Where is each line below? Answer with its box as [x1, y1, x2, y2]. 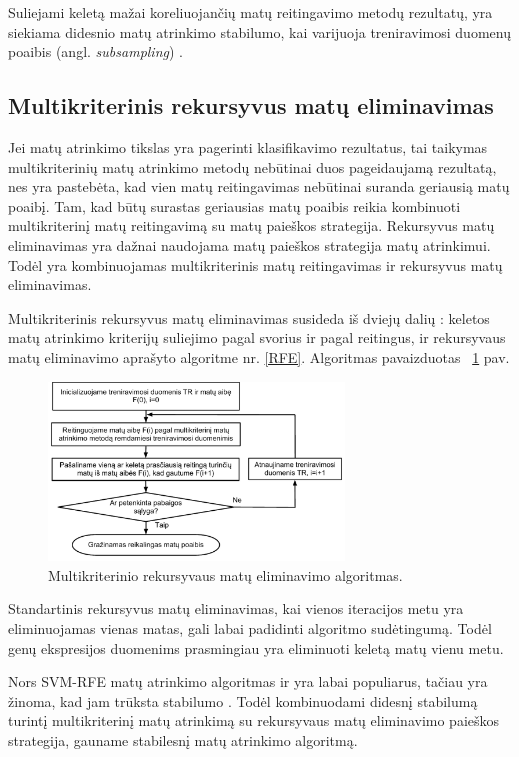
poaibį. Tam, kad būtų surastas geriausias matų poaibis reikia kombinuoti [8, 195, 461, 216]
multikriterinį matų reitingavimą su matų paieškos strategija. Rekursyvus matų [8, 215, 495, 236]
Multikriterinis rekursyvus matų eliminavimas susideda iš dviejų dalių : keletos [8, 307, 490, 328]
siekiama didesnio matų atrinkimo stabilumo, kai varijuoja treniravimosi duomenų [8, 21, 511, 42]
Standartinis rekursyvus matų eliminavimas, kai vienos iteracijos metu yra [8, 598, 464, 619]
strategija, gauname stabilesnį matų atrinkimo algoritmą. [8, 729, 358, 750]
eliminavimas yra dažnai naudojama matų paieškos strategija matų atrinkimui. [8, 234, 491, 255]
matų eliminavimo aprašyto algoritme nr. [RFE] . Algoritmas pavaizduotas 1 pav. [8, 346, 510, 367]
